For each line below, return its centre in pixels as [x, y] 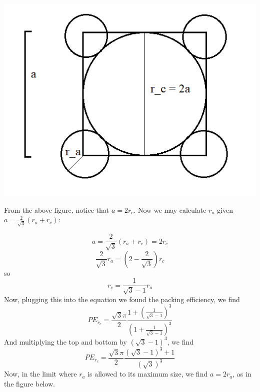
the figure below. [29, 384]
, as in [242, 374]
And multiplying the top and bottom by [65, 341]
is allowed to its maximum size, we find [148, 374]
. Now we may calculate [170, 209]
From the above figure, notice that [57, 209]
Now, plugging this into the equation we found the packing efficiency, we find [122, 299]
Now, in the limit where [40, 374]
